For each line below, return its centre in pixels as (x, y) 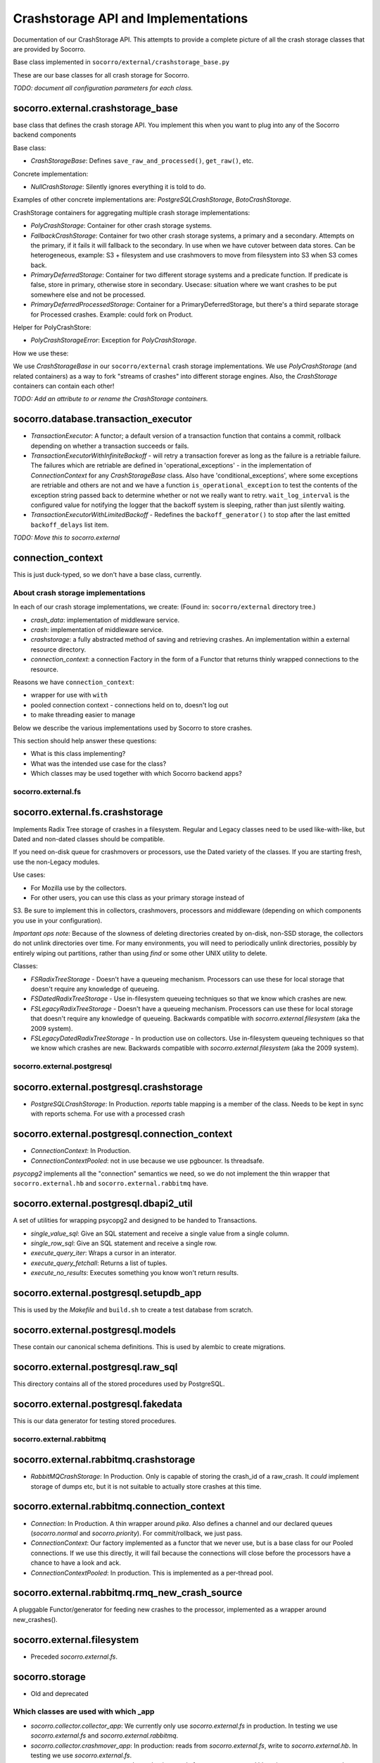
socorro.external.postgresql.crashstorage (108, 1087)
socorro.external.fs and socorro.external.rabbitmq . (104, 1735)
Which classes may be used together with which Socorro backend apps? (136, 774)
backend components (45, 135)
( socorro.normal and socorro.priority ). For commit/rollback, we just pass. (137, 1533)
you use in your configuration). (58, 920)
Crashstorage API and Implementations (131, 18)
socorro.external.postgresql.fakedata (98, 1404)
